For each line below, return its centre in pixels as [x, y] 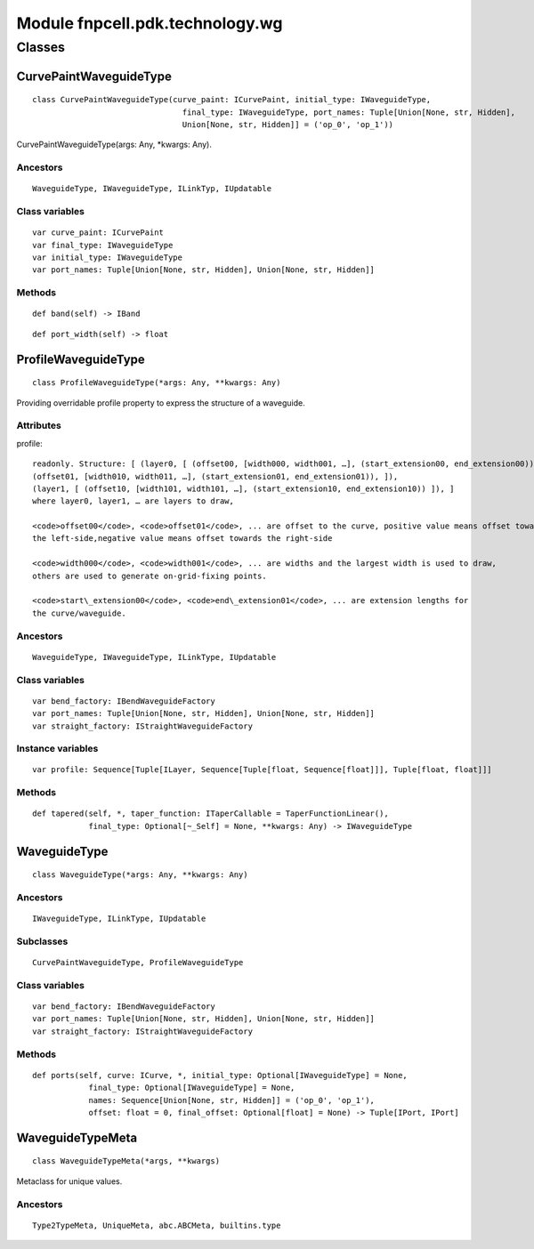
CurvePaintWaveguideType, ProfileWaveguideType [138, 963]
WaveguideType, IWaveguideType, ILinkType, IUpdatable [154, 657]
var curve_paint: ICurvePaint [98, 233]
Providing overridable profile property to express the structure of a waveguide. [161, 403]
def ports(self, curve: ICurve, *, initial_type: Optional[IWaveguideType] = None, [220, 1075]
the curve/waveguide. [79, 613]
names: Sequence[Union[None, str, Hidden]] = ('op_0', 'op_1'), [232, 1100]
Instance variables [57, 749]
